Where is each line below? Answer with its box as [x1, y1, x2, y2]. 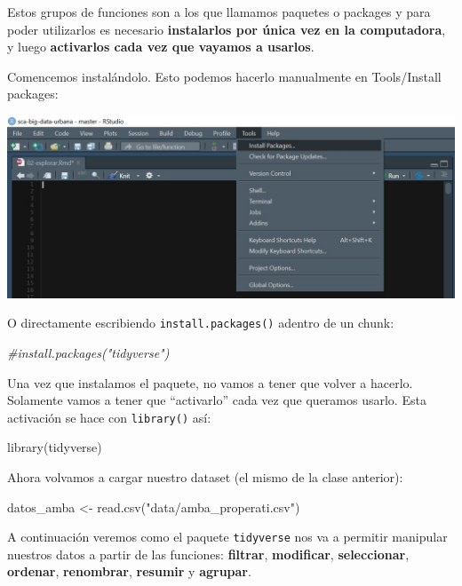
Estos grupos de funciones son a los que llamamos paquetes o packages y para [7, 3, 431, 20]
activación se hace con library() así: [7, 408, 211, 426]
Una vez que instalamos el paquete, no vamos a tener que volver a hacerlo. [7, 373, 413, 392]
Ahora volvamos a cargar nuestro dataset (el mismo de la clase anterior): [7, 467, 403, 486]
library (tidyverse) [7, 438, 102, 456]
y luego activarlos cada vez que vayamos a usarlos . [7, 37, 315, 56]
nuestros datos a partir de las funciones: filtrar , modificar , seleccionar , [7, 544, 410, 563]
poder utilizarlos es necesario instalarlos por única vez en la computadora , [7, 20, 446, 38]
